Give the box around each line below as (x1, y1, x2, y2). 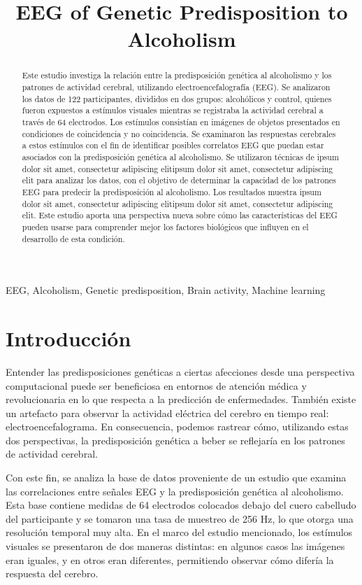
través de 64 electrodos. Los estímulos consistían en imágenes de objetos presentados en (22, 115, 340, 127)
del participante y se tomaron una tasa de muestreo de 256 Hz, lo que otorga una (6, 511, 354, 526)
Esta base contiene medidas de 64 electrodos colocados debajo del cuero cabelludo (6, 498, 356, 512)
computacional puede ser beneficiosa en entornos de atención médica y (6, 378, 307, 393)
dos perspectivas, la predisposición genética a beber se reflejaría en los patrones (6, 432, 345, 447)
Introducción (6, 323, 131, 352)
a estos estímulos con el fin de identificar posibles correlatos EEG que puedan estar (22, 139, 324, 151)
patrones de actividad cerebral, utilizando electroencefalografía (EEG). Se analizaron (22, 81, 331, 93)
